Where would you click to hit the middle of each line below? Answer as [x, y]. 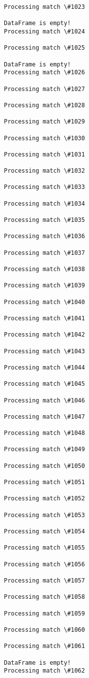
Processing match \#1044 [44, 367]
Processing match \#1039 [44, 286]
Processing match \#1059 [44, 613]
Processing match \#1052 [44, 499]
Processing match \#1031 [44, 154]
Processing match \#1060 [44, 630]
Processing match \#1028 [44, 105]
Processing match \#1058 [44, 597]
